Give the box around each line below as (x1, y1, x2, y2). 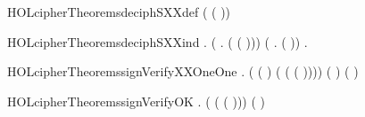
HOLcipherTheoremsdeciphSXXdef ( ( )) (7, 3, 231, 20)
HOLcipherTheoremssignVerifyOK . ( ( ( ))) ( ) (7, 91, 266, 110)
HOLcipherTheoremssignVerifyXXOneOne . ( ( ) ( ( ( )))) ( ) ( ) (7, 62, 359, 81)
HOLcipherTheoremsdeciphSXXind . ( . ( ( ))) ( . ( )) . (7, 32, 308, 51)
